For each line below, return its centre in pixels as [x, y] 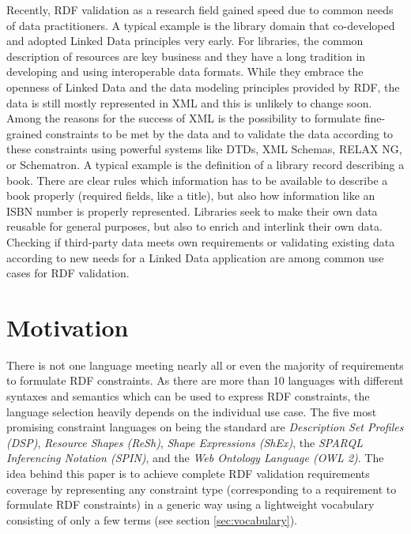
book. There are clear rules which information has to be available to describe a [197, 180]
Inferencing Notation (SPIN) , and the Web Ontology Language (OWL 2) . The [195, 458]
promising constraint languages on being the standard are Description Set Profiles [205, 427]
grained [25, 133]
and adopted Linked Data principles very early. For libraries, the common [185, 41]
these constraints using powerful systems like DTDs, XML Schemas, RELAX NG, [204, 149]
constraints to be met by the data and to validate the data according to [219, 133]
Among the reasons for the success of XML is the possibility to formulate [184, 118]
